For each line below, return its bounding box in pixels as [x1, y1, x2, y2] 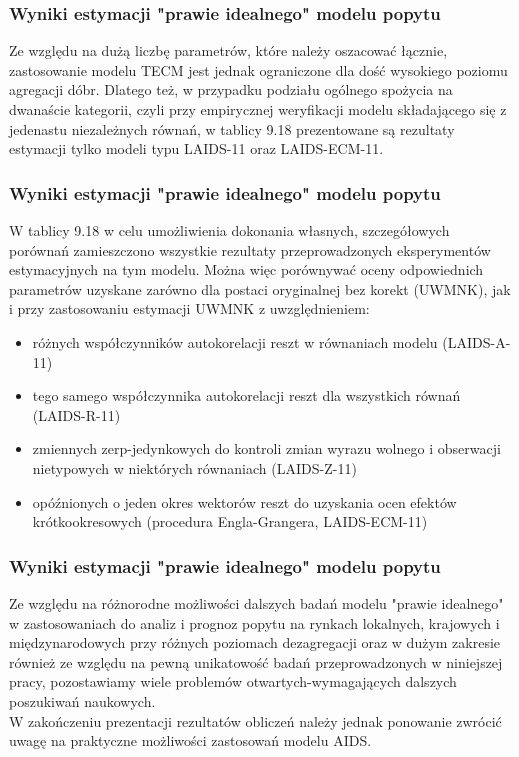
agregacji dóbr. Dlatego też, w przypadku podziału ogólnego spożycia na [9, 79, 453, 100]
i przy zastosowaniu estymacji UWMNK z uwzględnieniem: [9, 298, 370, 319]
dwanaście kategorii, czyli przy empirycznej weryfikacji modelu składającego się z [9, 99, 507, 119]
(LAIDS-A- [442, 331, 511, 352]
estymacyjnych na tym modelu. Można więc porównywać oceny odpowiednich [9, 259, 484, 280]
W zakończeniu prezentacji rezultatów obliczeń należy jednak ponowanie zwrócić [9, 710, 502, 731]
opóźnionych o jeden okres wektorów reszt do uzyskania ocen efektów [32, 491, 457, 512]
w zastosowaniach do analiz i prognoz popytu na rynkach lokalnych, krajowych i [9, 612, 500, 633]
